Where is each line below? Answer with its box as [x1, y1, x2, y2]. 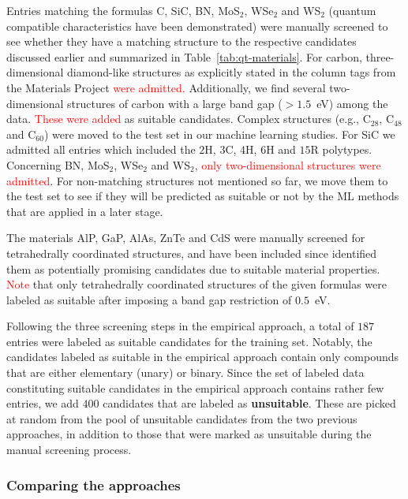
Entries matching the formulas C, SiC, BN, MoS [6, 2, 240, 18]
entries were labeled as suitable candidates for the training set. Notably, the [6, 333, 372, 349]
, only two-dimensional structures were [194, 156, 381, 173]
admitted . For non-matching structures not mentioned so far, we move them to [6, 172, 388, 188]
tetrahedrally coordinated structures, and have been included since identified [6, 244, 377, 261]
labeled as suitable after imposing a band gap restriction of [6, 291, 292, 307]
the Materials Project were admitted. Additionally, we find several [6, 79, 326, 95]
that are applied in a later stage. [6, 203, 163, 219]
